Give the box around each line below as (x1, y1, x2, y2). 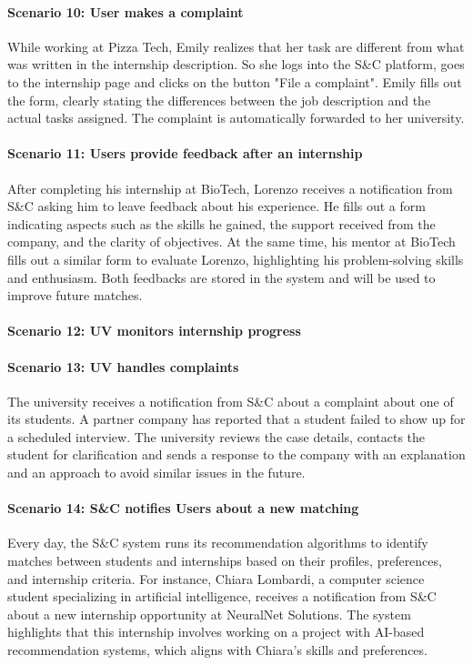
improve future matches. (7, 286, 143, 305)
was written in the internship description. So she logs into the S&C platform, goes (7, 55, 465, 74)
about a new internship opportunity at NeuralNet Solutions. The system (7, 604, 411, 623)
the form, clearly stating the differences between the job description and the (7, 90, 431, 109)
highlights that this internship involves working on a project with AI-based (7, 622, 425, 641)
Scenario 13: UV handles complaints (7, 357, 239, 376)
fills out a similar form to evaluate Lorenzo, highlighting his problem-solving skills (7, 249, 464, 268)
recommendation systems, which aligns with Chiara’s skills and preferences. (7, 640, 428, 660)
